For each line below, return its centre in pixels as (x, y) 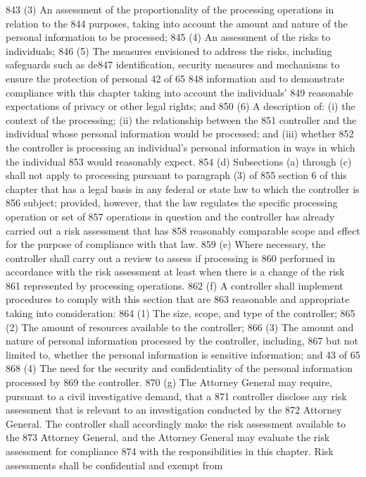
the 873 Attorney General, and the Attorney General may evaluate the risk (168, 437)
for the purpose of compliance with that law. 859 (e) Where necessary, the (166, 244)
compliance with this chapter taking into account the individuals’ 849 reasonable (179, 92)
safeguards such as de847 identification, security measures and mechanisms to (173, 64)
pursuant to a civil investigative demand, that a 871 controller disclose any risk (176, 396)
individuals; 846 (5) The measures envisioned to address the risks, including (169, 50)
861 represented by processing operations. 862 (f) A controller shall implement (175, 285)
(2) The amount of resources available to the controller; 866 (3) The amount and (180, 327)
